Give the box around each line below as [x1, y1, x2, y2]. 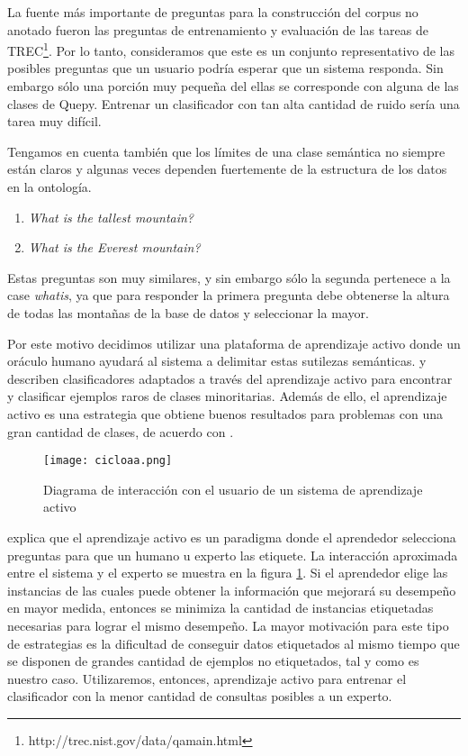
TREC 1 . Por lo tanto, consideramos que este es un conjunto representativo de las [7, 39, 455, 59]
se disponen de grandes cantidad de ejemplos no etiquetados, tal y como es [7, 651, 419, 670]
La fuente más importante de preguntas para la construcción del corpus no [7, 3, 418, 21]
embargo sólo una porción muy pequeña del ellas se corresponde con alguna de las [7, 77, 459, 96]
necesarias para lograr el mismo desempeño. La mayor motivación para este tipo [7, 615, 449, 634]
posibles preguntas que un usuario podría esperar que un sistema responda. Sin [7, 59, 444, 77]
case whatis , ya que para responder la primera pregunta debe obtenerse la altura [7, 286, 450, 305]
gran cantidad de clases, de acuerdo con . [7, 422, 234, 441]
